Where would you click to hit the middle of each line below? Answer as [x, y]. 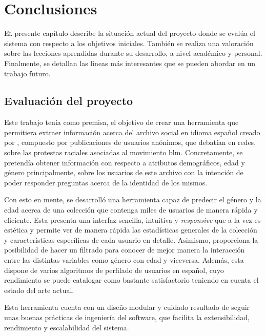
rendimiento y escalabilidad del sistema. [67, 327]
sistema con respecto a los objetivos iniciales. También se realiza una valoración [129, 43]
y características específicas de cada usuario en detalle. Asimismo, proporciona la [131, 239]
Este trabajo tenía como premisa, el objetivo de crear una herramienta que [121, 122]
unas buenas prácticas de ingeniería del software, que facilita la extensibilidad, [127, 317]
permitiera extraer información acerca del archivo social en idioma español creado [132, 132]
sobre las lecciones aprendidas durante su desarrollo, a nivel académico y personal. [133, 53]
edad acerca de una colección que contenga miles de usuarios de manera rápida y [131, 210]
